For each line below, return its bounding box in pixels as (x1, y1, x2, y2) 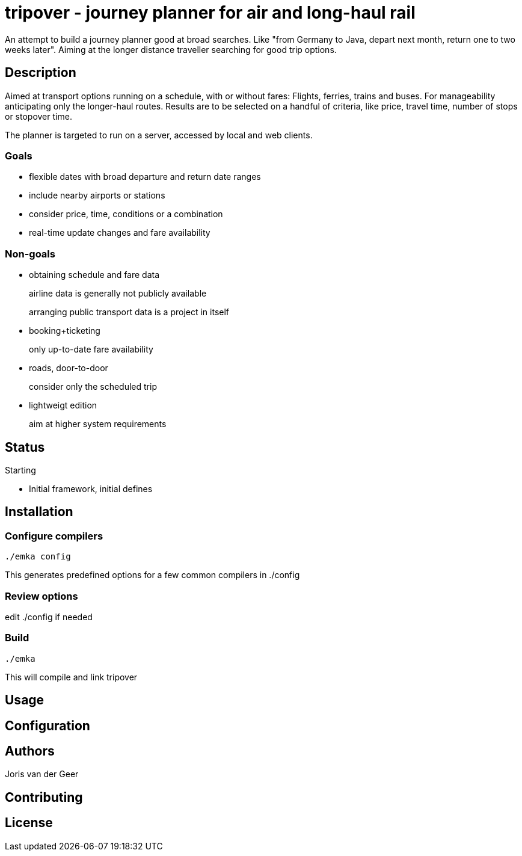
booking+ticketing (29, 325, 100, 336)
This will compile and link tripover (5, 671, 138, 682)
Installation (5, 504, 73, 520)
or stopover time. (5, 111, 72, 122)
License (5, 815, 53, 831)
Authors (5, 743, 55, 759)
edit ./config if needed (5, 611, 93, 622)
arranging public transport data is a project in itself (29, 307, 230, 318)
